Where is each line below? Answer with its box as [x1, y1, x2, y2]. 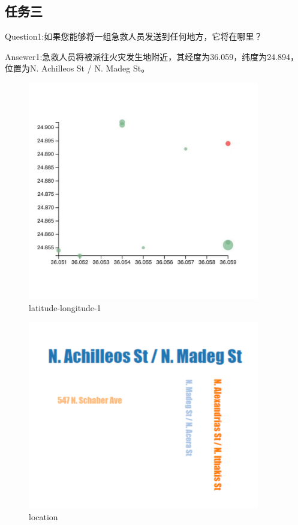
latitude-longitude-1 [29, 301, 101, 314]
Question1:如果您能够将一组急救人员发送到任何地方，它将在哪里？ [5, 30, 263, 43]
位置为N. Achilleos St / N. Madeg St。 [5, 62, 150, 74]
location [29, 510, 58, 523]
